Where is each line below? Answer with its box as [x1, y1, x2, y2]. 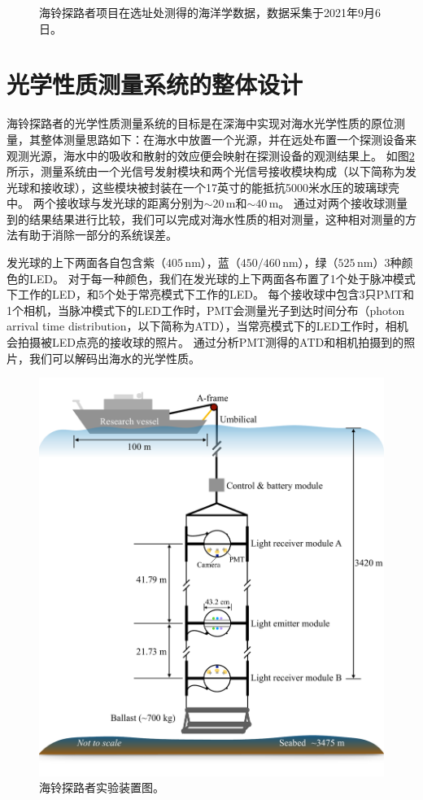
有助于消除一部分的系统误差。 [17, 226, 177, 243]
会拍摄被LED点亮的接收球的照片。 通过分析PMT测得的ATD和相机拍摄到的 [7, 334, 404, 351]
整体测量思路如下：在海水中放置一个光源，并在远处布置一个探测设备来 [40, 130, 416, 147]
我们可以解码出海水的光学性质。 [28, 349, 200, 366]
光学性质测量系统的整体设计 [7, 68, 303, 101]
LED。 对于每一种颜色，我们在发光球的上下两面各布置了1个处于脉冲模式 [28, 269, 416, 286]
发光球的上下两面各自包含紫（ [7, 254, 166, 271]
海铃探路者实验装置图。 [39, 779, 164, 796]
